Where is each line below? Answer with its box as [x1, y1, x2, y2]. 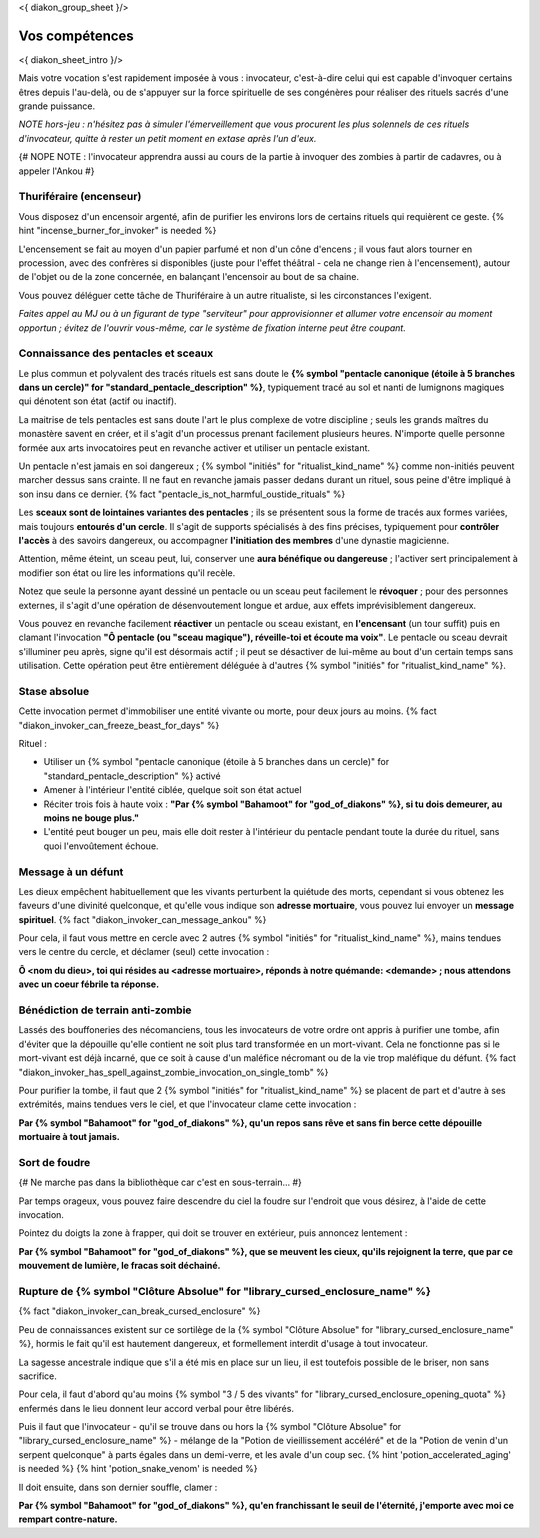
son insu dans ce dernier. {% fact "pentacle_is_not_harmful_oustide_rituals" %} [18, 488, 346, 500]
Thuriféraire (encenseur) [18, 190, 142, 204]
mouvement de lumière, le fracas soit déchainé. [18, 1260, 221, 1272]
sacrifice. [18, 1370, 57, 1382]
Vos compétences [18, 27, 134, 44]
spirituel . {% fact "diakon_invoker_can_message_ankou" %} [18, 913, 267, 925]
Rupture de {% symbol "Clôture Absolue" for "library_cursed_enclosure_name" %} [18, 1284, 432, 1298]
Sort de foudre [18, 1155, 91, 1169]
